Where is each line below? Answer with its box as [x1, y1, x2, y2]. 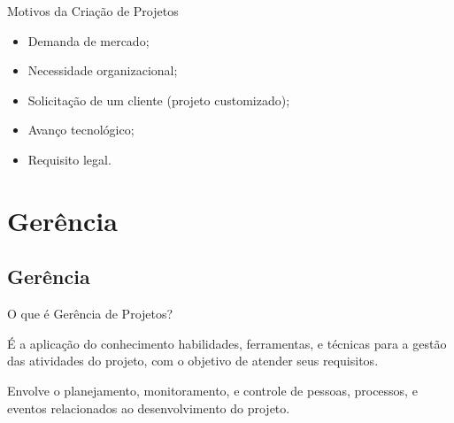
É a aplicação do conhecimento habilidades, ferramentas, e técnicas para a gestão [7, 334, 447, 352]
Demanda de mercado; [27, 31, 150, 50]
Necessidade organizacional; [27, 61, 178, 80]
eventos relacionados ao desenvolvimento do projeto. [7, 398, 290, 417]
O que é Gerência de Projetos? [7, 304, 173, 323]
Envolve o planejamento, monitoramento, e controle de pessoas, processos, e [7, 381, 418, 399]
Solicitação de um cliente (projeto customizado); [27, 90, 290, 109]
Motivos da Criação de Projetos [7, 2, 179, 19]
